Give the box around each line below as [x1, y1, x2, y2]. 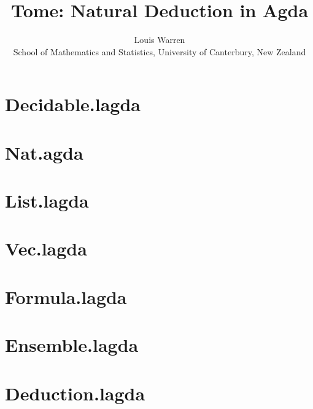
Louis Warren [134, 33, 185, 46]
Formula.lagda [5, 284, 127, 309]
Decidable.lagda [5, 92, 141, 117]
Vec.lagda [5, 236, 87, 261]
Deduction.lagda [5, 380, 145, 405]
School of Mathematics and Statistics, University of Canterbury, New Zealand [13, 45, 306, 58]
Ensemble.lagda [5, 332, 139, 357]
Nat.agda [5, 139, 83, 165]
